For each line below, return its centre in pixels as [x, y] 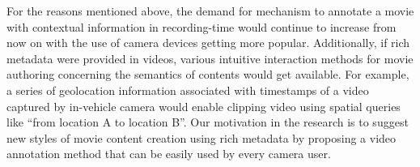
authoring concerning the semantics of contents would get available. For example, [208, 74]
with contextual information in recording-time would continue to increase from [202, 26]
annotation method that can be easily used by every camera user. [169, 154]
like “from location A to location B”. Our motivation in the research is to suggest [208, 122]
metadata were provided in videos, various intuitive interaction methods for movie [210, 58]
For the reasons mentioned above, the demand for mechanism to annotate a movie [210, 11]
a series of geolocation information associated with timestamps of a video [188, 90]
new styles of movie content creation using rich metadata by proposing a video [202, 137]
